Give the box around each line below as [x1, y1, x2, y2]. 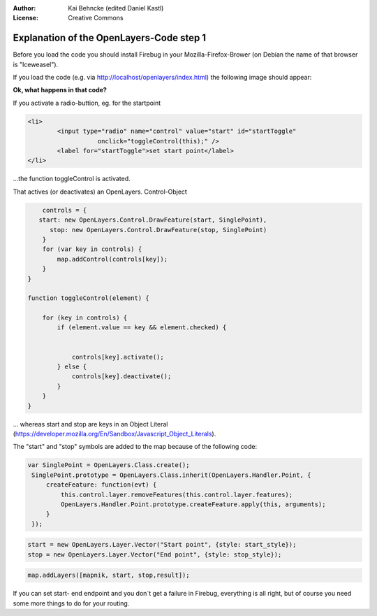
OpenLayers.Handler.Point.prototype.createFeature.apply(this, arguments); [60, 500, 326, 508]
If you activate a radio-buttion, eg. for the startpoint [13, 99, 161, 107]
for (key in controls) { [42, 314, 128, 322]
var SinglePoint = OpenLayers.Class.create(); [27, 461, 190, 469]
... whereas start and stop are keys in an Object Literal [13, 420, 168, 428]
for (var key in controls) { [42, 245, 142, 253]
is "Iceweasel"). [13, 60, 59, 69]
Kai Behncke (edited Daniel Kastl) [68, 4, 164, 12]
